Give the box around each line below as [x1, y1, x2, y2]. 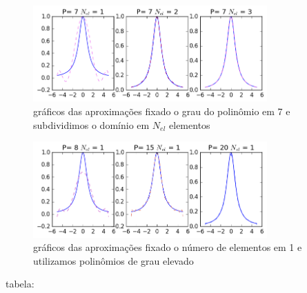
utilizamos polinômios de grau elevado [33, 253, 194, 267]
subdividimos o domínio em [33, 117, 150, 132]
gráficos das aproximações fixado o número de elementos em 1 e [33, 240, 302, 254]
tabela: [6, 276, 34, 291]
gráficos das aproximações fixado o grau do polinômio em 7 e [33, 103, 290, 118]
